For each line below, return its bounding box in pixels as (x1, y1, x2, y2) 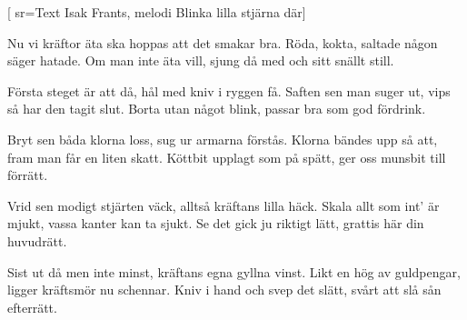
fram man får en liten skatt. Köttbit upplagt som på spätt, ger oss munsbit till (7, 147, 446, 166)
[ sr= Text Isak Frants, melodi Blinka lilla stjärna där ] (7, 3, 306, 21)
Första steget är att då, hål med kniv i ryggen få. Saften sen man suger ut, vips (7, 81, 451, 100)
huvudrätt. (7, 231, 67, 250)
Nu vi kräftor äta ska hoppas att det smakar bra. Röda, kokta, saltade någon (7, 33, 438, 52)
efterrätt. (7, 297, 57, 316)
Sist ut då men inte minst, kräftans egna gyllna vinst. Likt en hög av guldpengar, (7, 262, 461, 281)
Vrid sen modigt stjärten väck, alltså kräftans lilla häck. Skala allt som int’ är (7, 195, 440, 215)
